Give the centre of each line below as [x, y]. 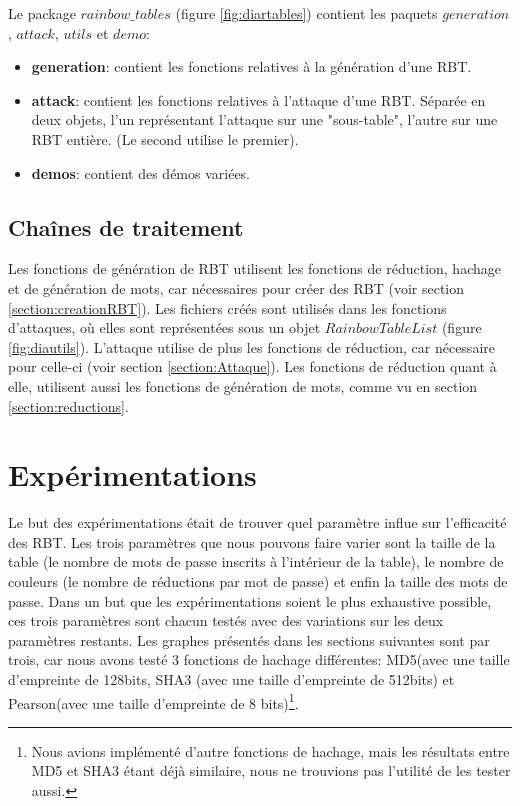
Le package [42, 13]
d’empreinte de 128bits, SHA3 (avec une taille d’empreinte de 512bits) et [231, 678]
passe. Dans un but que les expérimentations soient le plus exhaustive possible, [250, 600]
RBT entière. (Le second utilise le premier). [165, 138]
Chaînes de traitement [126, 226]
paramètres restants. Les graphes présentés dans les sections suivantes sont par [249, 639]
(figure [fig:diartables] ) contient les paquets [306, 13]
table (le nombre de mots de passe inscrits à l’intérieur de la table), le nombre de [256, 561]
